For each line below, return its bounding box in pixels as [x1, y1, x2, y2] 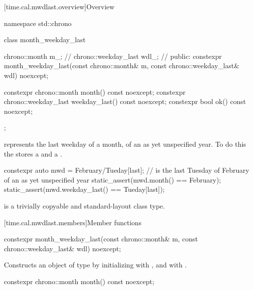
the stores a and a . [4, 148, 62, 158]
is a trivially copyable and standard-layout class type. [4, 200, 165, 211]
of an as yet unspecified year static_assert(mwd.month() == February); [4, 174, 221, 185]
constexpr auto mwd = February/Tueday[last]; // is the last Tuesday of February [4, 165, 250, 175]
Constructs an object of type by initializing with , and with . [4, 260, 187, 270]
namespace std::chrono [4, 18, 72, 28]
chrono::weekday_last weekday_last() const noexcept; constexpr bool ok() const [4, 96, 246, 106]
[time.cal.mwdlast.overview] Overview [4, 1, 114, 11]
